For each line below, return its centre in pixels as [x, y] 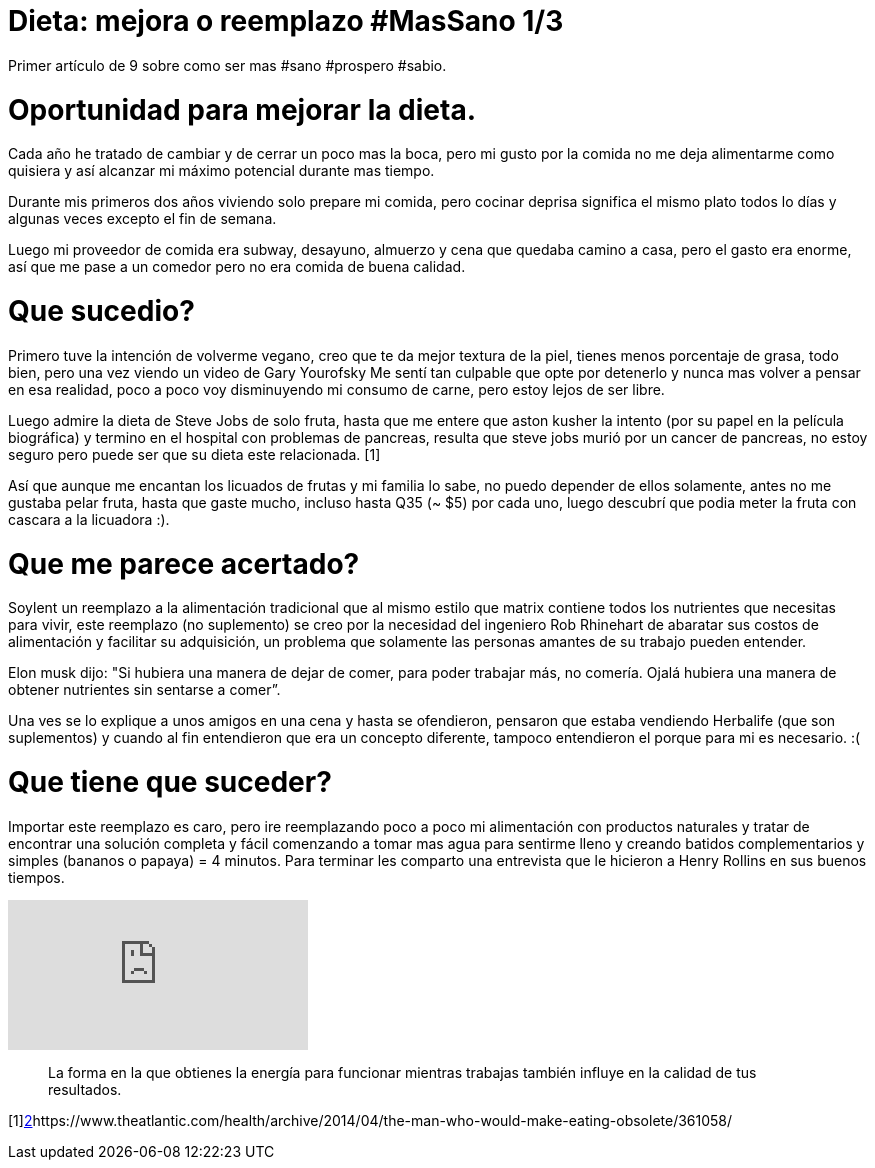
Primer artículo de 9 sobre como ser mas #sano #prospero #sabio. [227, 65]
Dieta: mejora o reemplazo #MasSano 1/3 [286, 21]
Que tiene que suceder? [170, 782]
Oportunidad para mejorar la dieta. [242, 109]
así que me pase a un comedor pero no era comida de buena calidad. [237, 267]
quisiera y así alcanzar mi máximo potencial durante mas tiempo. [221, 171]
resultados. [85, 1089]
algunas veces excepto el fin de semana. [142, 219]
